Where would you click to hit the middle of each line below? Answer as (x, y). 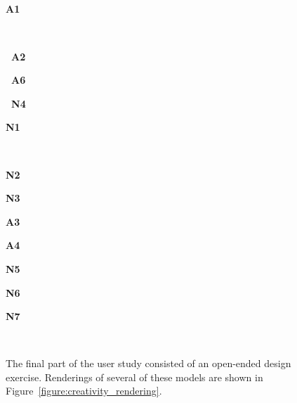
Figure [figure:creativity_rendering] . (84, 391)
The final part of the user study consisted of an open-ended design (148, 363)
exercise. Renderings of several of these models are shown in (134, 377)
